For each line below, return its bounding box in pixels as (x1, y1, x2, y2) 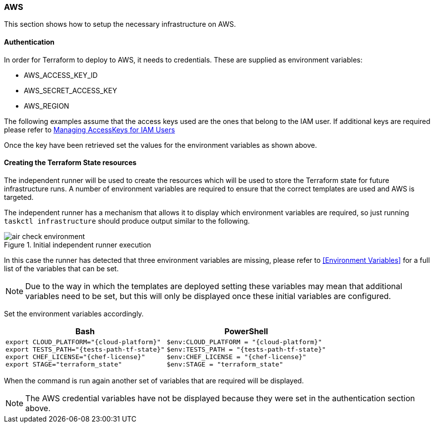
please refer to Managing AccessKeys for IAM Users (4, 125, 175, 134)
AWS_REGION (24, 101, 69, 110)
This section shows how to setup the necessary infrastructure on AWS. (4, 20, 236, 29)
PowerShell (224, 326, 268, 336)
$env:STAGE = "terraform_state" (166, 360, 283, 368)
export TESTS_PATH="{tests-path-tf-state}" (5, 345, 165, 353)
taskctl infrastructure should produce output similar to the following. (4, 216, 250, 225)
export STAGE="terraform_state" (5, 360, 122, 368)
